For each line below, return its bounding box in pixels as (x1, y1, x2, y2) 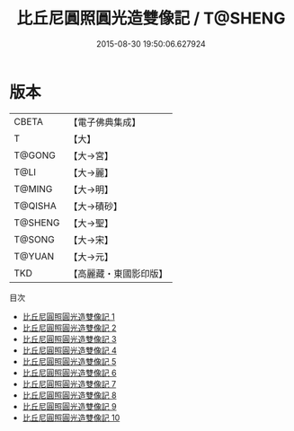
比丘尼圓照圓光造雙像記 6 (22, 367, 117, 378)
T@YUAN (13, 250, 55, 262)
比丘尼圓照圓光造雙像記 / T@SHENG (16, 8, 286, 29)
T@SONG (13, 233, 56, 245)
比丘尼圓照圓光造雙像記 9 (22, 400, 117, 411)
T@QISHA (13, 199, 57, 212)
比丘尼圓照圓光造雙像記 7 (22, 378, 117, 389)
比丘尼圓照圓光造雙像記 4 (22, 345, 117, 356)
